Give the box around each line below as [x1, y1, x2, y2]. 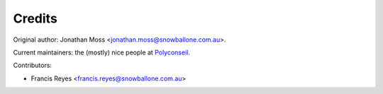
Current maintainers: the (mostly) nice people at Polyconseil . [13, 48, 191, 57]
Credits [13, 11, 58, 26]
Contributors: [13, 61, 52, 70]
